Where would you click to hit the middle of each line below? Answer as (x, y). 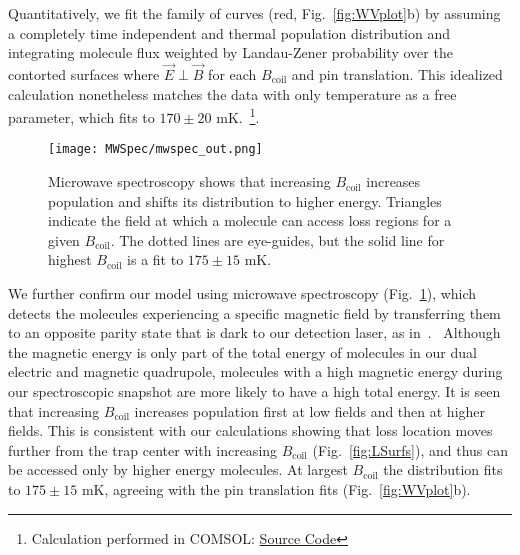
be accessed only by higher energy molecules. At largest (178, 469)
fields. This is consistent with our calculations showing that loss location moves (250, 430)
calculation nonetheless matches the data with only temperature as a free (232, 93)
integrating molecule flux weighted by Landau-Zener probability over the (230, 52)
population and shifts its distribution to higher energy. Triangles (245, 200)
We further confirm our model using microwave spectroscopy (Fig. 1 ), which (242, 293)
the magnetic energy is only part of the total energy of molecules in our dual (242, 351)
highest (70, 259)
